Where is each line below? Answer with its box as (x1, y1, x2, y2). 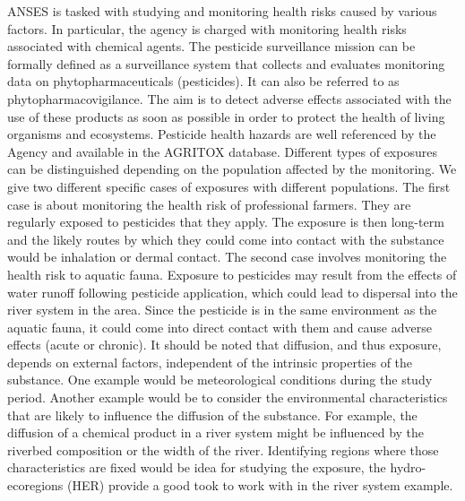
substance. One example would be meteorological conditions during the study (7, 370, 433, 389)
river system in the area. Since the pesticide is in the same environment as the (7, 300, 437, 319)
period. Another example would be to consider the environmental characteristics (7, 388, 448, 407)
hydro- (390, 458, 426, 477)
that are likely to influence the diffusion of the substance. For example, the (7, 405, 418, 424)
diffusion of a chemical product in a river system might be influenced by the (7, 423, 425, 442)
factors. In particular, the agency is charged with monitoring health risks (7, 19, 407, 38)
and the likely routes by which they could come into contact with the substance (7, 229, 444, 248)
